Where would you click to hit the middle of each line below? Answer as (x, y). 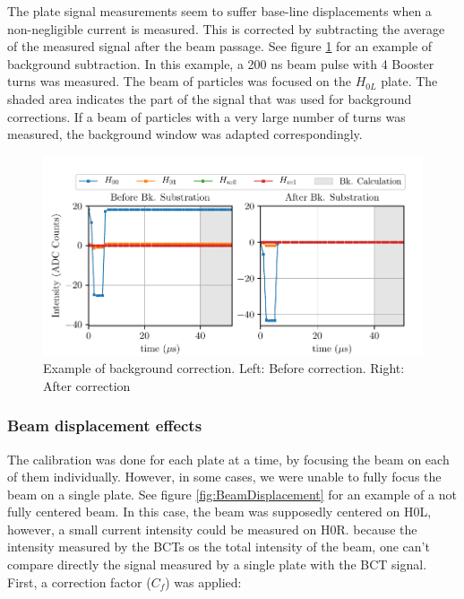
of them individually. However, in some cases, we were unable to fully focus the (224, 477)
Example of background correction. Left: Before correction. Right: (224, 368)
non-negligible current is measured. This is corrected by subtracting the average (226, 28)
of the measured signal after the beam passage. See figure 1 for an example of (220, 46)
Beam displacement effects (105, 425)
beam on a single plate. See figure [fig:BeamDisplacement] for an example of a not (232, 494)
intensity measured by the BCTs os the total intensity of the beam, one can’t (219, 547)
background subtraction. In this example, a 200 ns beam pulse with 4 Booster (221, 63)
